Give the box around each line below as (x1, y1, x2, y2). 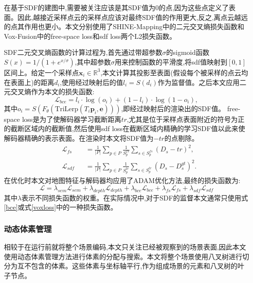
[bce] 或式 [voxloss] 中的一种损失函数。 (4, 202, 118, 212)
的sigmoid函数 (166, 47, 210, 57)
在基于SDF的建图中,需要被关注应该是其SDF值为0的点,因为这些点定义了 (4, 2, 229, 12)
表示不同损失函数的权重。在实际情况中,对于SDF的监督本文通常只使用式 (21, 192, 248, 202)
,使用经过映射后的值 (59, 77, 123, 87)
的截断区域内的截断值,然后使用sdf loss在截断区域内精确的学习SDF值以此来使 (4, 123, 245, 133)
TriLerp (55, 105, 78, 113)
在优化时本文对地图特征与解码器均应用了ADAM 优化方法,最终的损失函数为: (4, 175, 240, 185)
